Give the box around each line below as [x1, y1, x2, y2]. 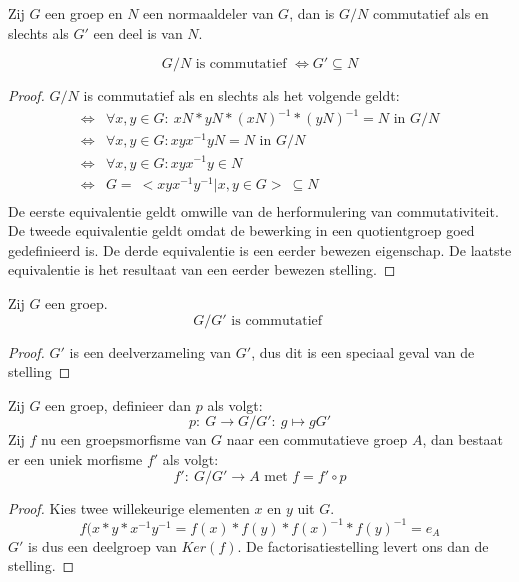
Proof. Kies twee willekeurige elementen [8, 497, 250, 518]
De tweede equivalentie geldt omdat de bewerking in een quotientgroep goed [8, 220, 475, 241]
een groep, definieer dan [45, 394, 192, 415]
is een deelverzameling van [69, 341, 232, 362]
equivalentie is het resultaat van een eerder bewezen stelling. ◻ [8, 259, 396, 280]
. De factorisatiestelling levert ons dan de [237, 535, 489, 556]
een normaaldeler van [143, 3, 274, 23]
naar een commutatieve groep [226, 429, 408, 450]
